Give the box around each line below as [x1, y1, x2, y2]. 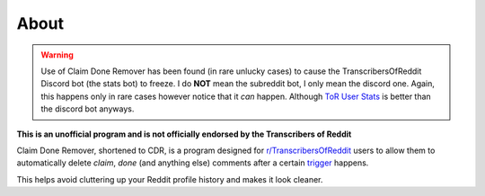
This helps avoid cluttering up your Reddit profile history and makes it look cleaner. [16, 174, 323, 184]
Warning [40, 49, 74, 60]
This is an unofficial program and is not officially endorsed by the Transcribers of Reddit [16, 129, 352, 139]
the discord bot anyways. [40, 103, 135, 114]
